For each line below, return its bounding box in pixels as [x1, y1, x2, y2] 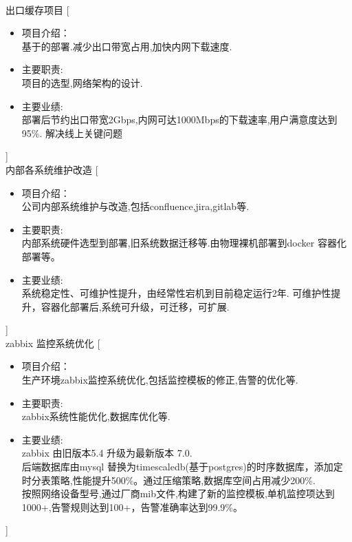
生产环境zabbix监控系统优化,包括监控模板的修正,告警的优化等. [21, 373, 298, 387]
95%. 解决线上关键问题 [21, 125, 123, 140]
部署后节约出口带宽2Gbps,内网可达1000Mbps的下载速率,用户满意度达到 [21, 112, 338, 127]
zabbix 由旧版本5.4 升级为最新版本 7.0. [21, 446, 192, 460]
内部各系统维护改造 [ [5, 162, 98, 176]
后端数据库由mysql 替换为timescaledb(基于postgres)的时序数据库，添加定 [21, 459, 343, 474]
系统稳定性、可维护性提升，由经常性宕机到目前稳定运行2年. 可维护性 [21, 286, 331, 300]
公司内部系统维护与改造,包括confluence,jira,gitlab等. [21, 199, 250, 213]
